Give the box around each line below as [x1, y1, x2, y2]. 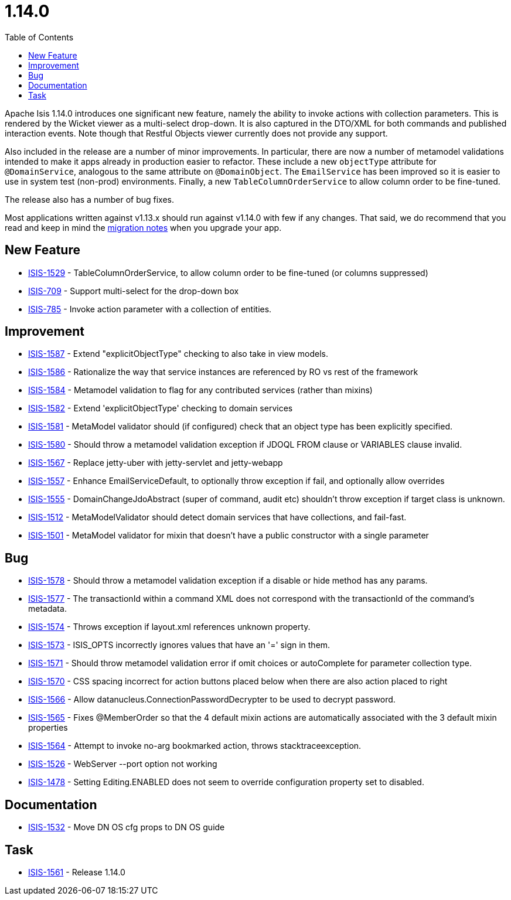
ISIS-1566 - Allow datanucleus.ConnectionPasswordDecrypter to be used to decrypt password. [28, 694, 396, 705]
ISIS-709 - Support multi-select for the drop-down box [28, 285, 239, 296]
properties [28, 722, 68, 733]
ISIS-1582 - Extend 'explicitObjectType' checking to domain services [28, 403, 293, 414]
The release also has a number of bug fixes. [5, 194, 175, 204]
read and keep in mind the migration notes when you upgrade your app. [5, 222, 282, 233]
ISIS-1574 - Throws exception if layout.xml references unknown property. [28, 622, 311, 632]
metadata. [28, 604, 67, 614]
